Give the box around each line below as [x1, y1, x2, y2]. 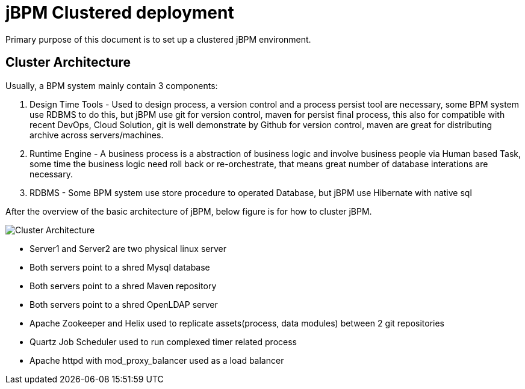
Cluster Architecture [5, 55, 131, 70]
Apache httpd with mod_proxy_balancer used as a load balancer [30, 355, 284, 366]
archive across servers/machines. [30, 129, 164, 140]
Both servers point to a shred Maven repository [30, 280, 217, 291]
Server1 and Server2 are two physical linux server [30, 243, 226, 254]
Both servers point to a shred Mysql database [30, 262, 210, 272]
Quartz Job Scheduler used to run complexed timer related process [30, 336, 297, 347]
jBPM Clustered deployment [5, 2, 234, 23]
